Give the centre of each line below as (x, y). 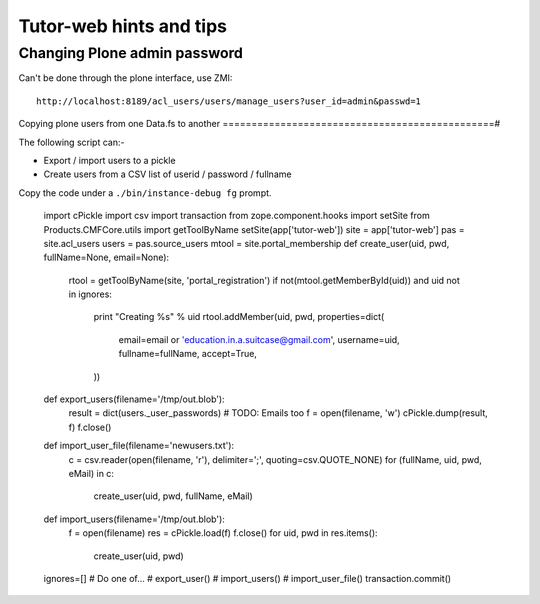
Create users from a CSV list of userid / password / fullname (167, 174)
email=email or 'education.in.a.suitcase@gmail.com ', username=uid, (259, 339)
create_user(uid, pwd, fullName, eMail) (173, 496)
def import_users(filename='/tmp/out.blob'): (134, 519)
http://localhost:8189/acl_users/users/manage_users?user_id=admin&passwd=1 (229, 101)
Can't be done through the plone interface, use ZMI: (125, 78)
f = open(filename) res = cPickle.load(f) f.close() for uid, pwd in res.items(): (223, 533)
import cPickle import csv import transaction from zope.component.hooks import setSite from (236, 216)
